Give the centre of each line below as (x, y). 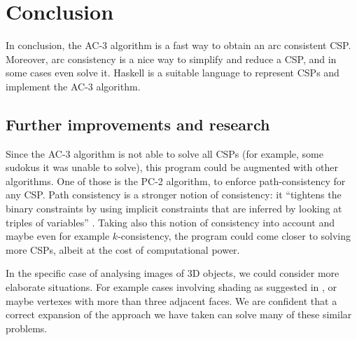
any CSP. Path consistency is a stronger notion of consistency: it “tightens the (174, 195)
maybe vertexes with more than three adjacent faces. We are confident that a (171, 300)
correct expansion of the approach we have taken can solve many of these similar (179, 314)
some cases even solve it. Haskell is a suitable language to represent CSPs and (173, 73)
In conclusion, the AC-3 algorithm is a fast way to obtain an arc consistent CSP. (178, 45)
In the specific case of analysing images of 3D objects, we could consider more (173, 273)
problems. (27, 328)
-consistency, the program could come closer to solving (234, 236)
